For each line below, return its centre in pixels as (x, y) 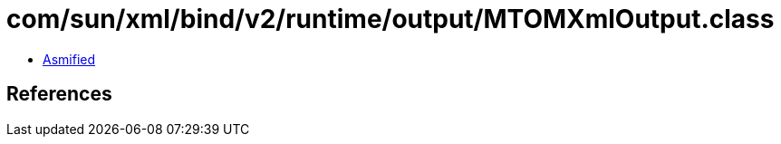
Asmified (69, 59)
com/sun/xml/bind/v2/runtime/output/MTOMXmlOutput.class (390, 19)
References (59, 94)
